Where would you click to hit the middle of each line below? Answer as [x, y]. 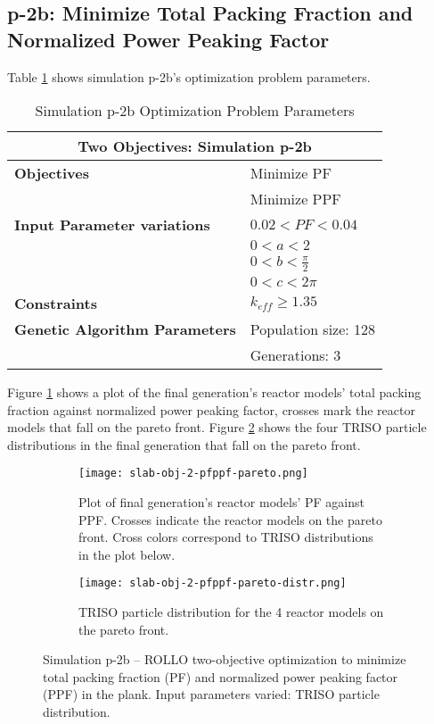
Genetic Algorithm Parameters [125, 329]
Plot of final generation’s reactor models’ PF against [222, 502]
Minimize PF [291, 173]
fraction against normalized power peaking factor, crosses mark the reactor [211, 409]
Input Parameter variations [112, 225]
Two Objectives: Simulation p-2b [195, 146]
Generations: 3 [295, 355]
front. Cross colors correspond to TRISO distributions [226, 537]
